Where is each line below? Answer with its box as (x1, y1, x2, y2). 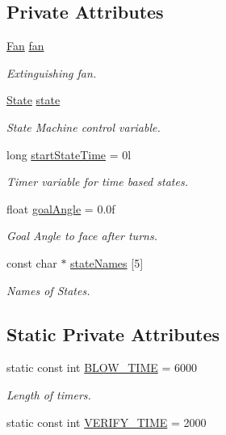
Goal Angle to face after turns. (6, 227, 157, 244)
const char (6, 254, 57, 271)
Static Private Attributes (6, 321, 220, 346)
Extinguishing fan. (6, 64, 97, 81)
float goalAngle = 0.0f (6, 200, 115, 217)
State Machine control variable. (6, 118, 161, 135)
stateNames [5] (70, 254, 144, 271)
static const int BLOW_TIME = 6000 (6, 359, 198, 376)
